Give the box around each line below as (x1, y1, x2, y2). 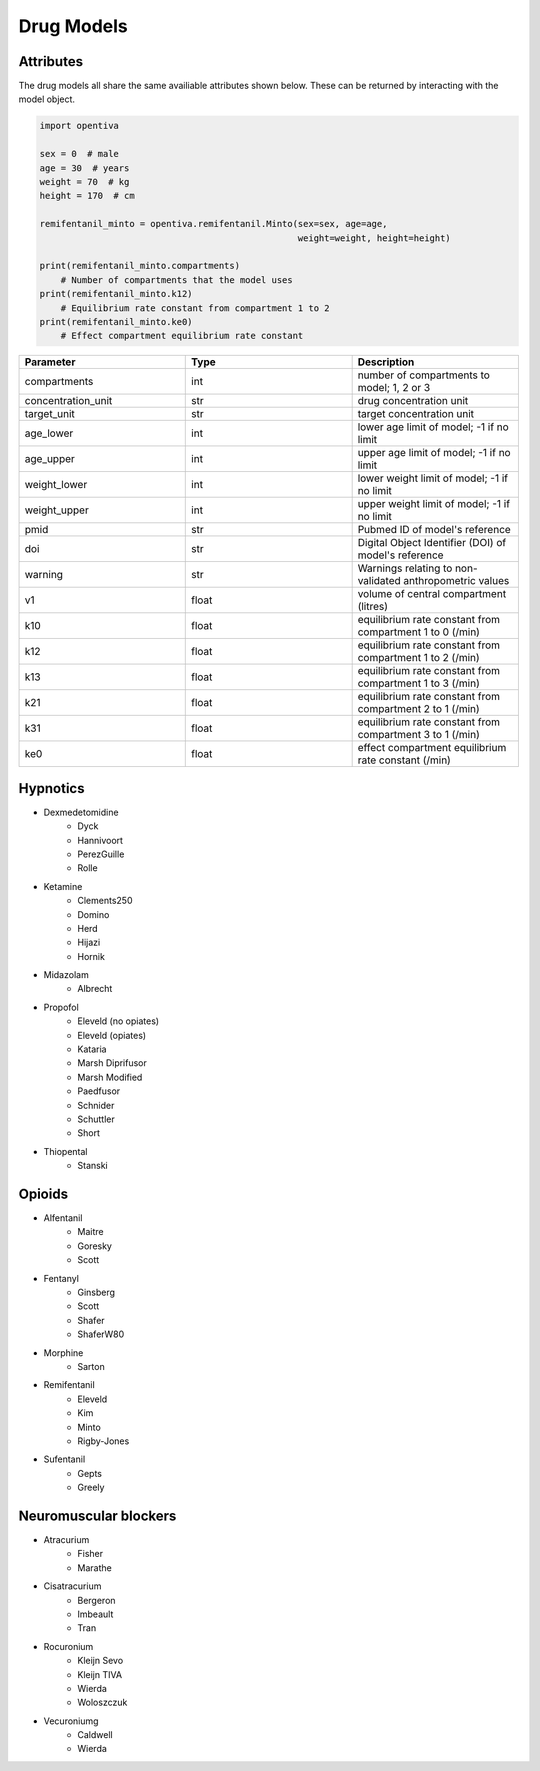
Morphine (43, 1346, 84, 1359)
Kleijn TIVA (77, 1668, 123, 1680)
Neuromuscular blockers (18, 1507, 177, 1524)
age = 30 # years (39, 162, 130, 174)
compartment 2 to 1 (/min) (357, 702, 480, 716)
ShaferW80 (77, 1328, 125, 1340)
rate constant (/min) (357, 753, 452, 767)
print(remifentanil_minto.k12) (39, 288, 194, 300)
